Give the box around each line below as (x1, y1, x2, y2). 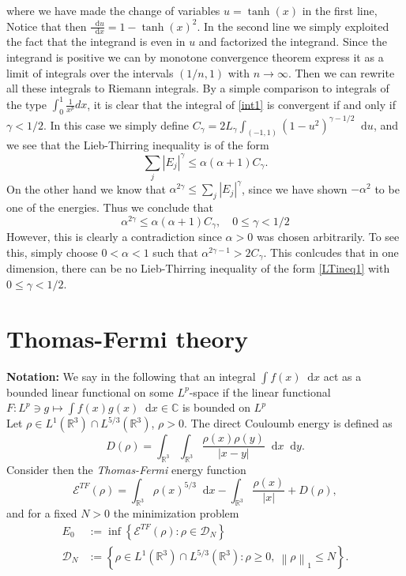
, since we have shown (242, 180, 348, 197)
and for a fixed (6, 505, 77, 521)
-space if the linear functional (189, 383, 331, 400)
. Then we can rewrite (288, 64, 395, 81)
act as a (323, 367, 362, 384)
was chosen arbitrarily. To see (256, 228, 400, 245)
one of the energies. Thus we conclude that (6, 199, 213, 216)
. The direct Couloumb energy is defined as (183, 415, 393, 431)
